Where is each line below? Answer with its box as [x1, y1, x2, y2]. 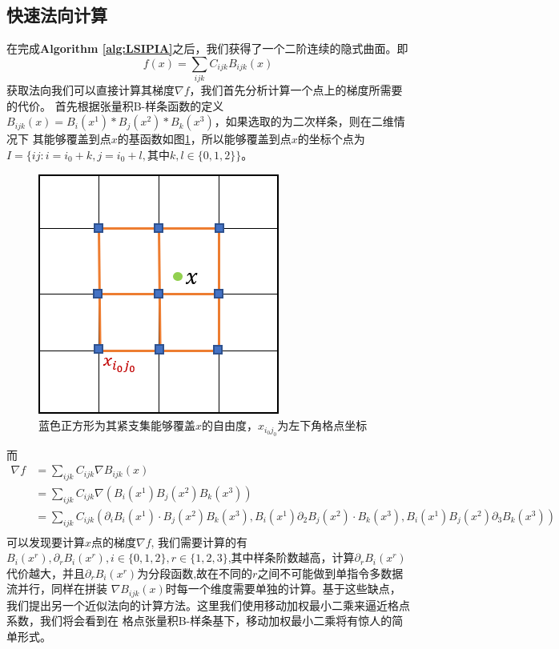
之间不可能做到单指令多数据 [257, 564, 404, 581]
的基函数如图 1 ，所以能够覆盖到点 [117, 130, 292, 147]
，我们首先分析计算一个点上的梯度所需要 [189, 82, 403, 98]
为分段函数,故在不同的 [137, 564, 253, 581]
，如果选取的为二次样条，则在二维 [214, 113, 394, 130]
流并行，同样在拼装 [6, 580, 107, 597]
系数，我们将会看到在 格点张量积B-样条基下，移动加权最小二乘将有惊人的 [6, 612, 392, 629]
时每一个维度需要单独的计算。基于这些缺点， [165, 580, 401, 597]
